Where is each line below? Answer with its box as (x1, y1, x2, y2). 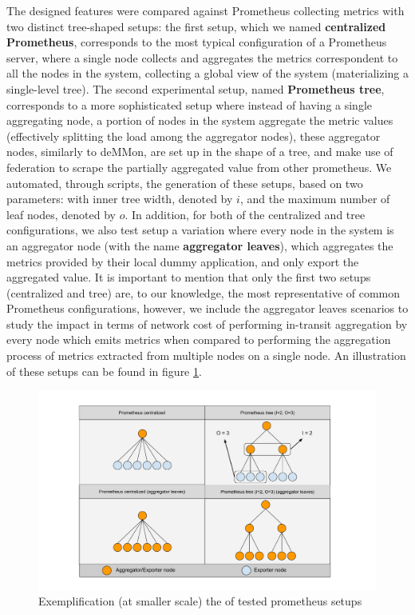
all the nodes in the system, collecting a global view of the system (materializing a (6, 65, 409, 82)
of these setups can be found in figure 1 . (6, 362, 202, 379)
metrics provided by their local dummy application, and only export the (6, 253, 359, 270)
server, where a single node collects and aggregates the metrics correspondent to (6, 49, 398, 66)
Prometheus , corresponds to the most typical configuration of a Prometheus (6, 34, 387, 50)
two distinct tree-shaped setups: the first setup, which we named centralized (6, 18, 386, 34)
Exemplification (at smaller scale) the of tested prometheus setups (38, 592, 362, 609)
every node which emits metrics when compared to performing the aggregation (6, 331, 391, 348)
